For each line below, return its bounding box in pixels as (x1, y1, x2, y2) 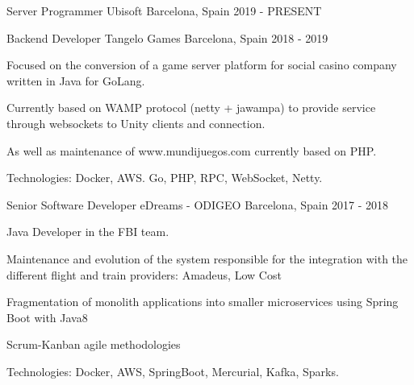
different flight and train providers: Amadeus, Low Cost (6, 266, 282, 283)
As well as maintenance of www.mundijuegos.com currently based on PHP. (6, 142, 377, 159)
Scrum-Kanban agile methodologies (6, 336, 181, 353)
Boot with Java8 (6, 308, 88, 325)
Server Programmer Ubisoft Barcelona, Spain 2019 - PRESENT (6, 2, 322, 19)
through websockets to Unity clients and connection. (6, 114, 266, 131)
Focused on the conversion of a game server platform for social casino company (6, 56, 397, 73)
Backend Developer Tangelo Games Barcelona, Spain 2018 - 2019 (6, 29, 328, 46)
